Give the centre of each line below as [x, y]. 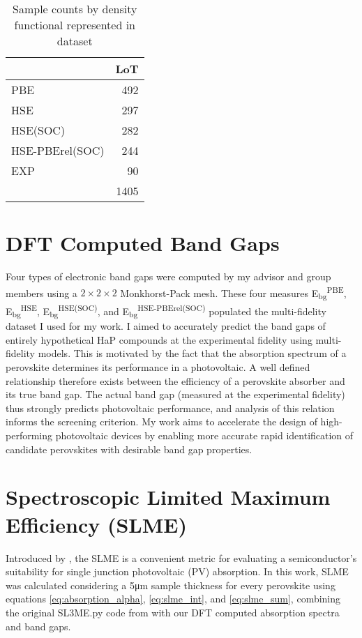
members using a [42, 293]
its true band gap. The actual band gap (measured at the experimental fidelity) [175, 394]
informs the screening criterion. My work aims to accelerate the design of [161, 421]
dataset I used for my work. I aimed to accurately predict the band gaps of [166, 326]
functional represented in [75, 25]
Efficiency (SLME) [96, 524]
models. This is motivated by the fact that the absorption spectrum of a [192, 353]
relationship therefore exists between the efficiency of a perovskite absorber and [175, 380]
